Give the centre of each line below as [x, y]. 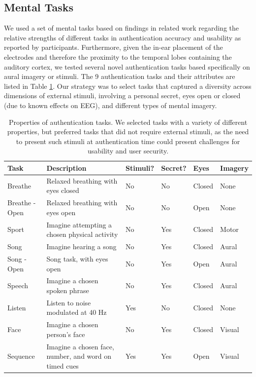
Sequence [21, 356]
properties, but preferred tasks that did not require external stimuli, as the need [128, 132]
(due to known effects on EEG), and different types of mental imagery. [111, 105]
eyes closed [63, 190]
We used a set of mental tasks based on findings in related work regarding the [121, 28]
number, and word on [79, 356]
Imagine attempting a [79, 224]
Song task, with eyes [77, 258]
